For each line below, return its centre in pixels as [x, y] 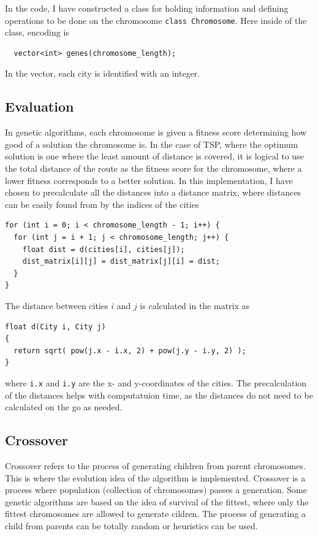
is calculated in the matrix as [195, 305]
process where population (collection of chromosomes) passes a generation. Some [156, 490]
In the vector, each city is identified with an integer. [103, 73]
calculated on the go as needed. [64, 407]
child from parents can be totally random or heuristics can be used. [131, 525]
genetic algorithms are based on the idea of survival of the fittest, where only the [157, 501]
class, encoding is [37, 32]
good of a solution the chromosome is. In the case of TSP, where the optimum [152, 144]
